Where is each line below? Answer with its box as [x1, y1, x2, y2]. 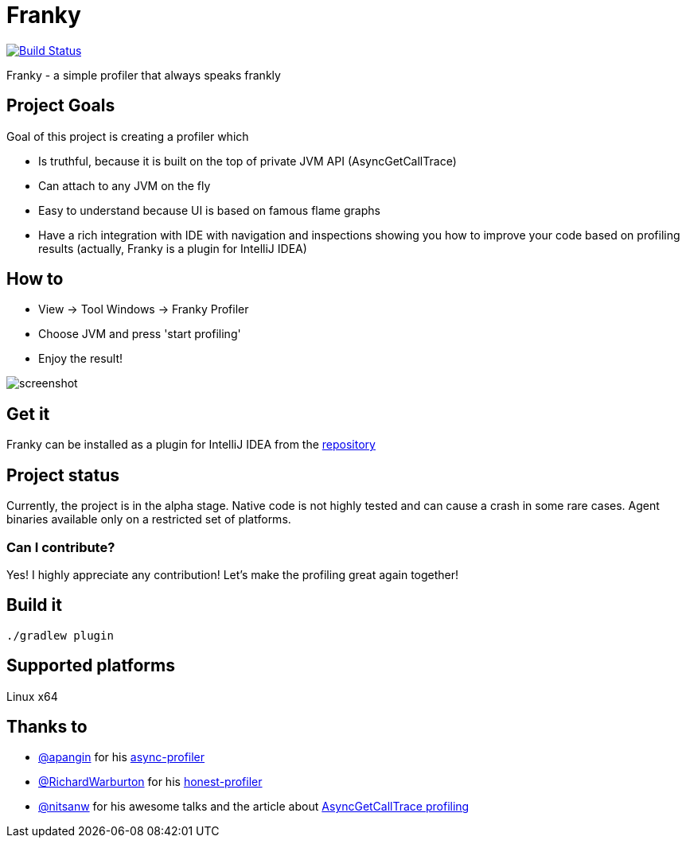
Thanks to [6, 716, 88, 737]
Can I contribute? [6, 539, 115, 555]
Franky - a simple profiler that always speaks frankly [6, 68, 281, 82]
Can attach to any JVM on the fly [38, 178, 211, 193]
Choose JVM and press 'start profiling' [38, 327, 241, 341]
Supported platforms [6, 655, 175, 676]
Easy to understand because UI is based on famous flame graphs [38, 203, 380, 217]
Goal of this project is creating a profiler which [6, 129, 249, 143]
